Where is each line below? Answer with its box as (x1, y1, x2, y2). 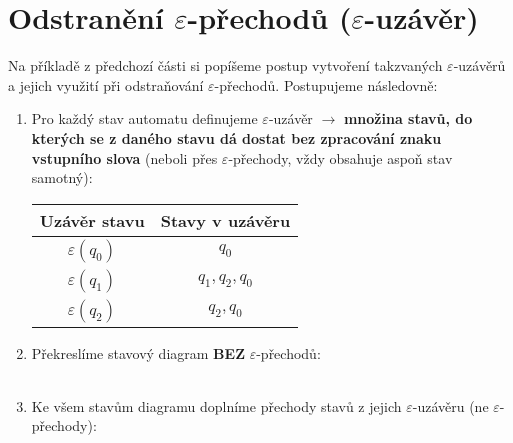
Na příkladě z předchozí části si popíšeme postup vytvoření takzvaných (8, 55, 443, 76)
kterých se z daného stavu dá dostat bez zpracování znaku (31, 127, 442, 148)
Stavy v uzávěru (160, 208, 291, 232)
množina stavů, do (343, 108, 473, 129)
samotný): (31, 167, 93, 188)
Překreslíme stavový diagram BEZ (31, 342, 245, 363)
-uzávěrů (453, 55, 506, 76)
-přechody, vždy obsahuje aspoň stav (228, 147, 453, 168)
